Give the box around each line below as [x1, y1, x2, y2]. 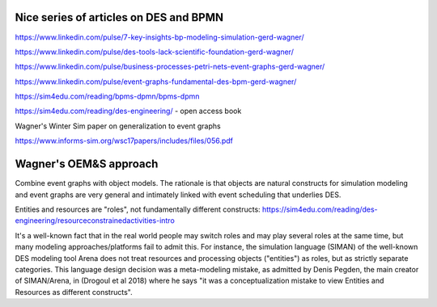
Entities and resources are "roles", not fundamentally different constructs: [15, 204, 261, 214]
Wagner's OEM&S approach [15, 158, 159, 171]
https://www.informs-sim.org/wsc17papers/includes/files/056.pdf [15, 136, 234, 145]
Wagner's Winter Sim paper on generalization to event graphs [15, 121, 222, 131]
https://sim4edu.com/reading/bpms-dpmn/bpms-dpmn [15, 91, 200, 101]
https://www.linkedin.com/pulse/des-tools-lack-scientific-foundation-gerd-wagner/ [15, 47, 295, 57]
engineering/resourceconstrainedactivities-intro [15, 216, 176, 225]
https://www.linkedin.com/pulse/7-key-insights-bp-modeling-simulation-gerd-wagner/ [15, 32, 304, 42]
